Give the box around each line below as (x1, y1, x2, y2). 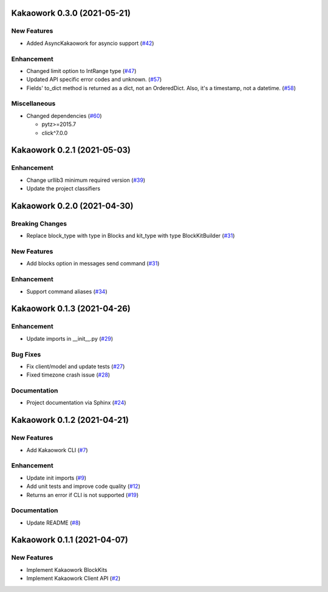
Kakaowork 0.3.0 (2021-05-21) (11, 8, 131, 18)
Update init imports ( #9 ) (26, 474, 87, 481)
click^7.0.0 (41, 129, 68, 136)
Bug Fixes (11, 350, 41, 358)
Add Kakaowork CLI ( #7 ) (26, 446, 88, 453)
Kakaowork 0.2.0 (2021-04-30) (11, 201, 134, 211)
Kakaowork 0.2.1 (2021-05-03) (11, 145, 131, 155)
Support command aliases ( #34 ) (26, 288, 108, 295)
